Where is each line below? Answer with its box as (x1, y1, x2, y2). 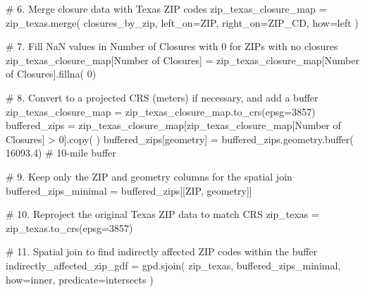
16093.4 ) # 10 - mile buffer (6, 145, 116, 160)
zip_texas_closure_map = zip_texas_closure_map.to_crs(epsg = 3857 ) (6, 104, 316, 118)
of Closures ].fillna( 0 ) (6, 66, 97, 81)
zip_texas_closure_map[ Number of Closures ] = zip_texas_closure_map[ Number (6, 52, 359, 67)
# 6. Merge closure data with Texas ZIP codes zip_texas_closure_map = (6, 1, 327, 16)
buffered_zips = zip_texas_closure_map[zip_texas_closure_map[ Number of (6, 118, 341, 133)
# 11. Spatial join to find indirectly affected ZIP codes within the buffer (6, 244, 318, 259)
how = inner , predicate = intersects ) (6, 272, 154, 286)
